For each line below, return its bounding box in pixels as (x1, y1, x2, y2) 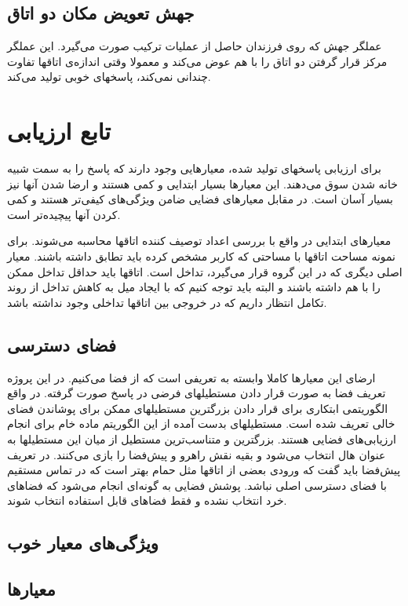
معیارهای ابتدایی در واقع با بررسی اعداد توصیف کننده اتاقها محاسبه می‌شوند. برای (7, 232, 392, 249)
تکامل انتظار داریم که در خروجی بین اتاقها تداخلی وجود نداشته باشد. (7, 294, 327, 310)
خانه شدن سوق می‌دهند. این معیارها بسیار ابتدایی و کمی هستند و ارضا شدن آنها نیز (7, 175, 398, 192)
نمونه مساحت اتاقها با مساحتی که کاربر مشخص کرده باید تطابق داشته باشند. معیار (7, 248, 396, 265)
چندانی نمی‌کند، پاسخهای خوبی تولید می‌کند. (7, 68, 211, 85)
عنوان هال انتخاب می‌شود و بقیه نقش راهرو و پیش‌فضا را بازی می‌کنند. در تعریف (7, 446, 386, 462)
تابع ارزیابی (7, 115, 111, 147)
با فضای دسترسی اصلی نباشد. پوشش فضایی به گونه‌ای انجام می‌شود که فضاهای (7, 476, 387, 493)
